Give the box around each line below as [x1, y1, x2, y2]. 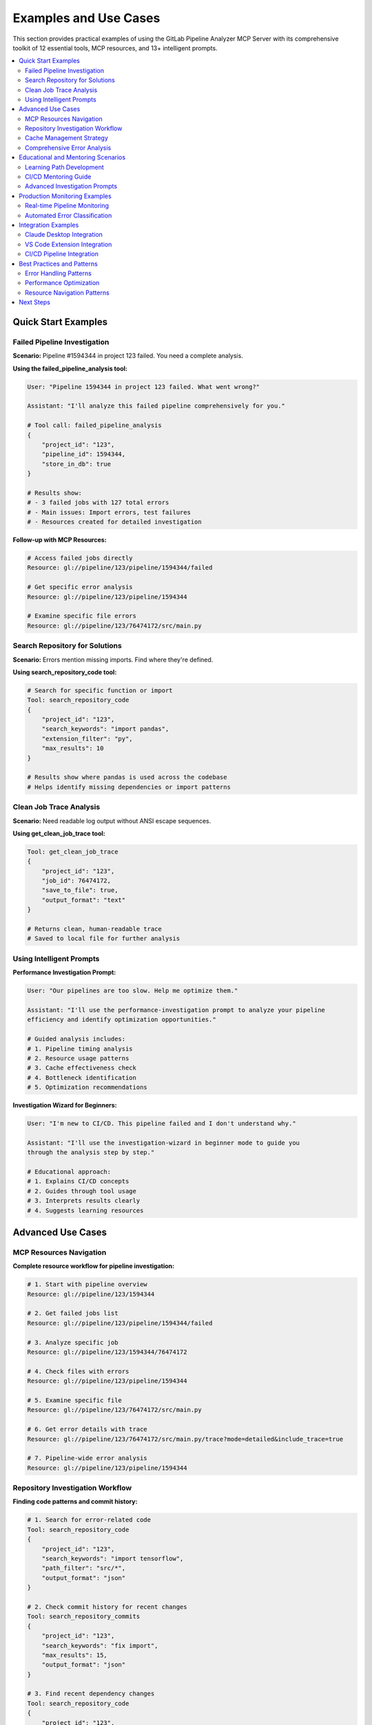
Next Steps [19, 298, 51, 306]
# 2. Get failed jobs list [27, 1310, 118, 1317]
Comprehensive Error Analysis [25, 144, 112, 152]
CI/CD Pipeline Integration [25, 250, 99, 258]
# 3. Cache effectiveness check [27, 1064, 137, 1072]
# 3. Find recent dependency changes [27, 1690, 155, 1697]
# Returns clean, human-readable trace [27, 925, 162, 933]
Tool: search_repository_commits [27, 1613, 141, 1621]
